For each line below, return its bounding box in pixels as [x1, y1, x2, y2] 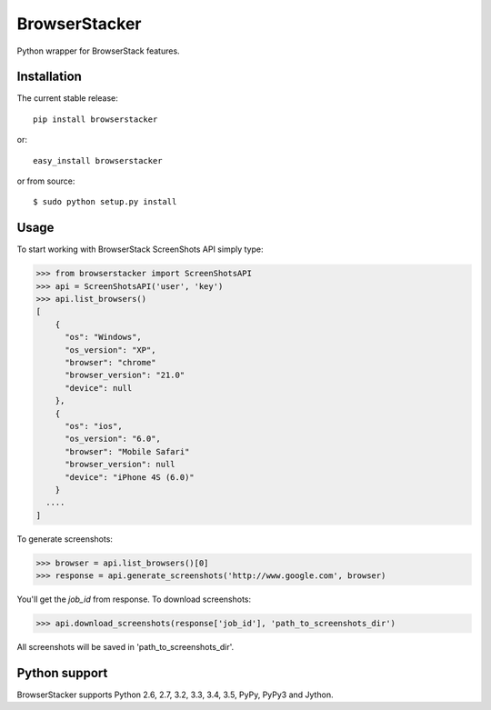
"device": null [65, 383, 133, 393]
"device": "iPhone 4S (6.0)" [65, 472, 195, 482]
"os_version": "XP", [65, 345, 156, 355]
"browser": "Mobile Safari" [65, 446, 190, 456]
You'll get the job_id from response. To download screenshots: [16, 594, 252, 605]
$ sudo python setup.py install [33, 196, 177, 207]
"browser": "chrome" [65, 357, 156, 368]
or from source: [16, 175, 75, 186]
